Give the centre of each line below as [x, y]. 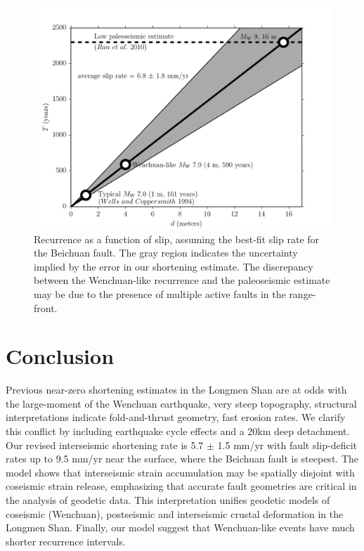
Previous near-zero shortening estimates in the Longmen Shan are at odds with [176, 390]
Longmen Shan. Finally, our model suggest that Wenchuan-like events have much [180, 527]
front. [46, 307]
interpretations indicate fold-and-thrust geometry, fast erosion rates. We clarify [176, 417]
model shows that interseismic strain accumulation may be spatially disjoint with [180, 472]
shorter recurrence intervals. [66, 541]
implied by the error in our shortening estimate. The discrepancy [174, 266]
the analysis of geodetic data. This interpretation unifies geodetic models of [168, 500]
